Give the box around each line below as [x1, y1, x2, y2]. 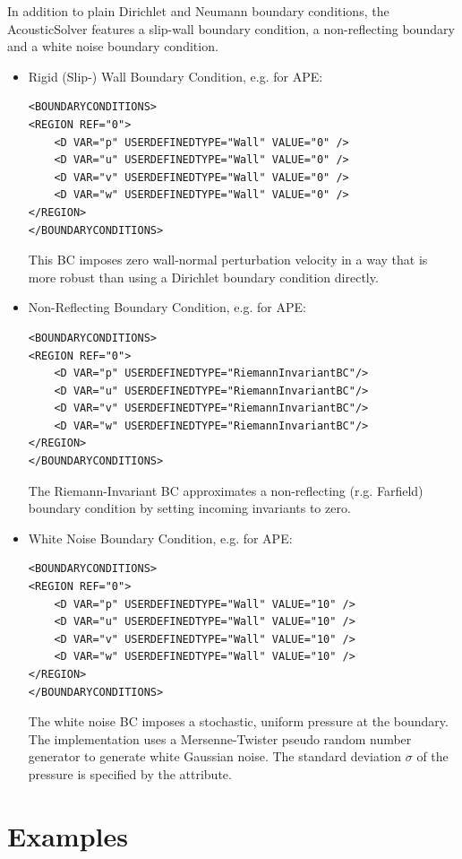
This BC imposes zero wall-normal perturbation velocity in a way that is [28, 250, 428, 269]
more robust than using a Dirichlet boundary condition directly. [28, 267, 379, 286]
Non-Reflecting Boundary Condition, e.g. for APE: [28, 298, 306, 317]
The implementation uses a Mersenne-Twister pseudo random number [28, 729, 412, 748]
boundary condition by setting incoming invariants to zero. [28, 499, 351, 517]
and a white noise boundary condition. [7, 37, 218, 56]
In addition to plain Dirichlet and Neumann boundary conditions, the [7, 2, 389, 20]
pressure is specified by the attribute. [28, 764, 232, 783]
